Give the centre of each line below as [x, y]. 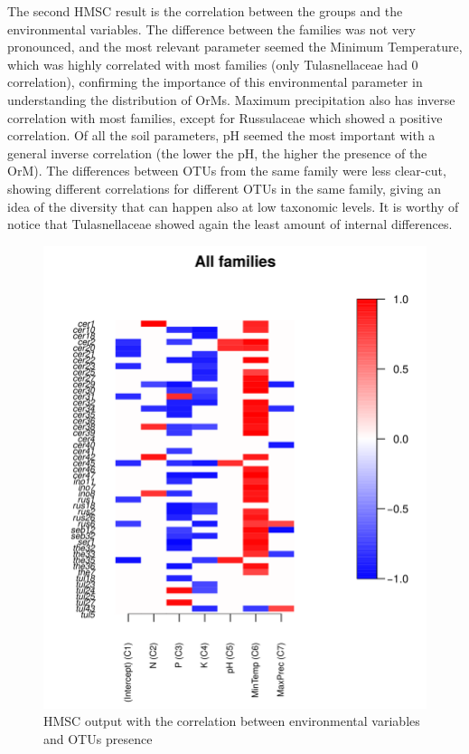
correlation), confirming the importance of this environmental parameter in [215, 82]
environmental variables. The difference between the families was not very [211, 29]
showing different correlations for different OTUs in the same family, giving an [225, 188]
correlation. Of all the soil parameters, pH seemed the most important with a [221, 135]
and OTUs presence [98, 738]
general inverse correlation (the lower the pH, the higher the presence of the [217, 153]
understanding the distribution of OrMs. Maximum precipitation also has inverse [231, 99]
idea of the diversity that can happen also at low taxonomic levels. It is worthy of [233, 206]
